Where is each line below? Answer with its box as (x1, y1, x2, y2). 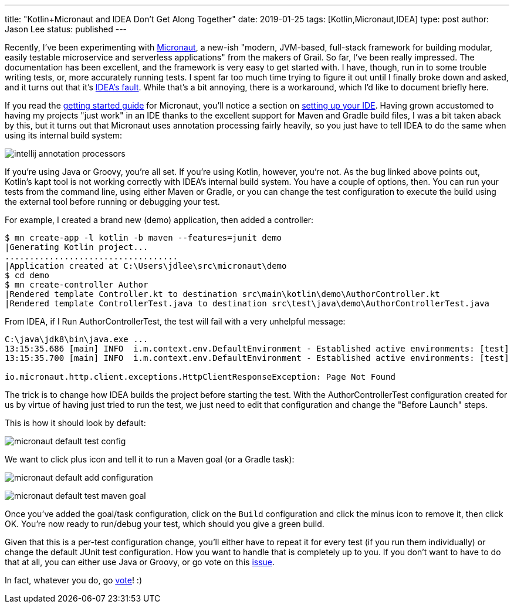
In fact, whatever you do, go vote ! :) (5, 575, 143, 585)
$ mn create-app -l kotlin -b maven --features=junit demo (5, 233, 282, 242)
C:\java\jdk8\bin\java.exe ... (5, 335, 148, 344)
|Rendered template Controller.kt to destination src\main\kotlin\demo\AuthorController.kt (5, 289, 440, 299)
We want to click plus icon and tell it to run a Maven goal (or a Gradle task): (5, 454, 295, 464)
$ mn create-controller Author (5, 280, 148, 289)
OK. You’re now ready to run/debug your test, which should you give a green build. (5, 519, 324, 529)
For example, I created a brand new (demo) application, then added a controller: (5, 215, 314, 225)
